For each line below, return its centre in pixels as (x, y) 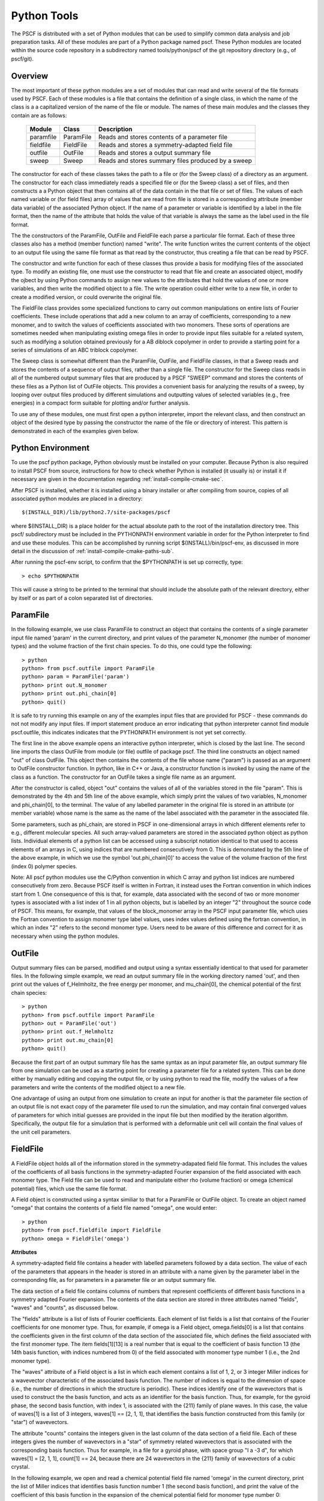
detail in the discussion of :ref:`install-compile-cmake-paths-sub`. (92, 551)
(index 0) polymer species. (44, 866)
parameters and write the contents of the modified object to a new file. (98, 1087)
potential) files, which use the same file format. (69, 1188)
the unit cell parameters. (41, 1132)
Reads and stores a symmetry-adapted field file (165, 145)
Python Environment (50, 448)
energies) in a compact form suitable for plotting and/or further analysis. (100, 403)
